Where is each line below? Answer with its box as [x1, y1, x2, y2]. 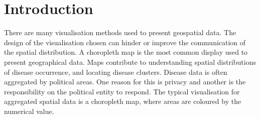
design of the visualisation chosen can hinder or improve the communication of [4, 37, 246, 47]
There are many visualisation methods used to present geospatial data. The [4, 27, 236, 38]
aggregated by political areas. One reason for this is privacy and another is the [4, 76, 246, 87]
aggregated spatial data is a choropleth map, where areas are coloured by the [4, 96, 241, 106]
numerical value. [4, 105, 54, 116]
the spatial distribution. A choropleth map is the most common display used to [4, 47, 248, 57]
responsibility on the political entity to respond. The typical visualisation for [4, 86, 240, 96]
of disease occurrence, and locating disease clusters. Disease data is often [4, 66, 227, 77]
